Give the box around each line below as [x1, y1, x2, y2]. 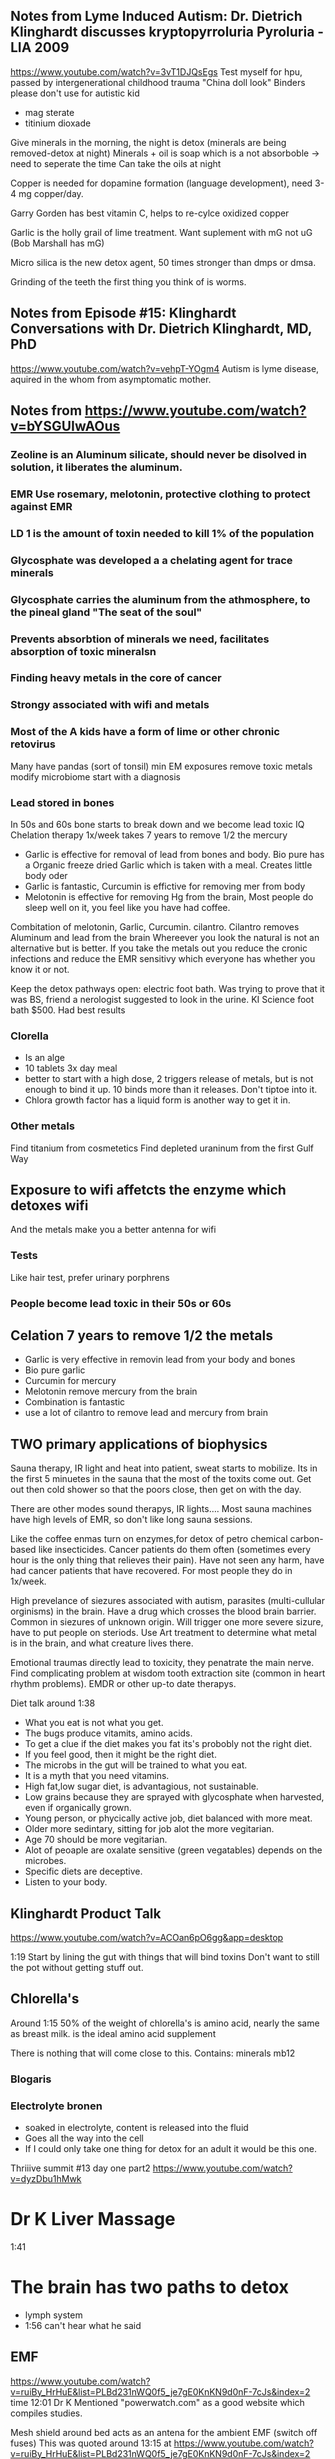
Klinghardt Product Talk [10, 1905, 162, 1922]
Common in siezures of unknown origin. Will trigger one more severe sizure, [10, 1616, 324, 1628]
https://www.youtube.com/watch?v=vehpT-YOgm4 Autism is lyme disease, [10, 362, 320, 374]
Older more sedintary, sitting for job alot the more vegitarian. [24, 1823, 275, 1835]
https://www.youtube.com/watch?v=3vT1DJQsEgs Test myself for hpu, [10, 65, 303, 78]
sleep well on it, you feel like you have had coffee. [24, 901, 231, 913]
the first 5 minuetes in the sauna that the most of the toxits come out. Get [10, 1473, 312, 1485]
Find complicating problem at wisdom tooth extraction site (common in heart [10, 1667, 326, 1679]
